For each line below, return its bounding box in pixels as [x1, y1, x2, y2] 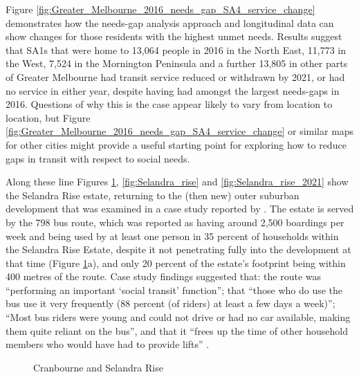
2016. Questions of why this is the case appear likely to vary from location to [6, 97, 333, 111]
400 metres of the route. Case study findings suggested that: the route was [6, 269, 322, 284]
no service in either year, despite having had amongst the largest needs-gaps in [6, 83, 340, 98]
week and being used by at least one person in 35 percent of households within [6, 228, 339, 243]
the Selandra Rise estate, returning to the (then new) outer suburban [6, 187, 300, 202]
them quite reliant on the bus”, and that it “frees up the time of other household [6, 323, 349, 338]
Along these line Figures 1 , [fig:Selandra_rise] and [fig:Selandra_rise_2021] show [6, 174, 349, 189]
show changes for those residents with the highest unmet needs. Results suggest [6, 29, 342, 44]
